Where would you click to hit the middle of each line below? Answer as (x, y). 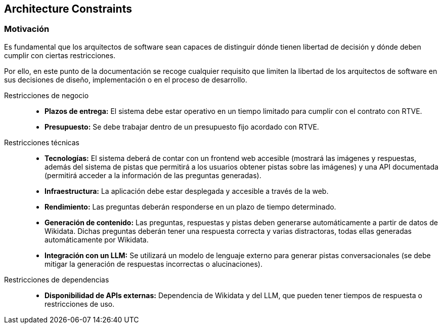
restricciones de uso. (80, 304)
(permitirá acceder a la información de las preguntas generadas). (153, 175)
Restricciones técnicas (42, 142)
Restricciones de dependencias (57, 279)
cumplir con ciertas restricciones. (60, 55)
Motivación (27, 29)
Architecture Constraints (68, 9)
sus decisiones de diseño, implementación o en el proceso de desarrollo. (126, 79)
